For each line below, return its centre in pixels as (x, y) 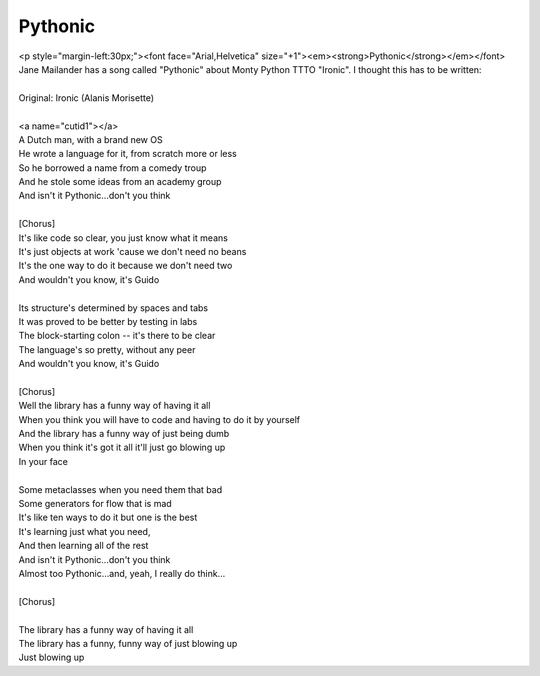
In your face (43, 461)
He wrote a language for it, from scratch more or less (127, 154)
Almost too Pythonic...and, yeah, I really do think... (122, 573)
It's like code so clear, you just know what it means (123, 237)
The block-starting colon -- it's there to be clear (117, 336)
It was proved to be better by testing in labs (108, 321)
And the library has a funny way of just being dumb (124, 434)
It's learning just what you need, (84, 531)
